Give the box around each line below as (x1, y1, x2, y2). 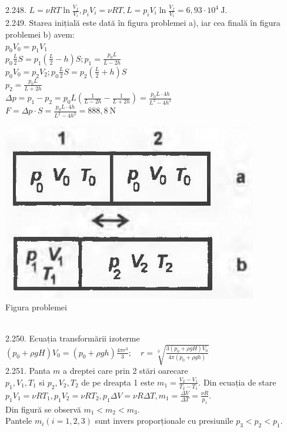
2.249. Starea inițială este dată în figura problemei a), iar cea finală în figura (5, 16, 281, 29)
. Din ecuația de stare (198, 376, 276, 388)
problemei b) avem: (5, 28, 75, 41)
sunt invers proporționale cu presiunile (95, 414, 233, 427)
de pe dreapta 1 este (81, 376, 155, 388)
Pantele (5, 414, 32, 427)
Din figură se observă (5, 403, 81, 415)
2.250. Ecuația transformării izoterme (5, 332, 140, 344)
